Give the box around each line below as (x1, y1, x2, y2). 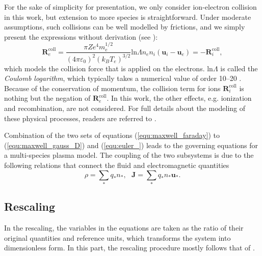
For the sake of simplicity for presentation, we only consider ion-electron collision (4, 2, 257, 12)
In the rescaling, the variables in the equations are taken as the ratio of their (4, 222, 244, 233)
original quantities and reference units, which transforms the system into (4, 232, 231, 243)
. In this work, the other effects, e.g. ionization (107, 93, 252, 103)
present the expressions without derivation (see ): (4, 31, 158, 42)
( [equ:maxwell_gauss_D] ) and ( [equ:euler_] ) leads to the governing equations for (4, 139, 258, 150)
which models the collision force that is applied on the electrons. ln (4, 63, 213, 73)
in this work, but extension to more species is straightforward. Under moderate (4, 11, 251, 22)
